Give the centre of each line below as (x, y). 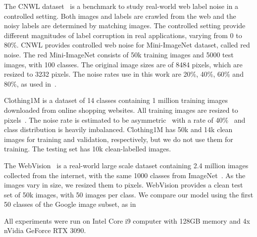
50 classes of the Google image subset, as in (70, 204)
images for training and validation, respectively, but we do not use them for (119, 139)
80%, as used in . (30, 83)
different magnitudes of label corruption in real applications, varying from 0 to (123, 35)
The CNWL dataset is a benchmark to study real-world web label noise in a (121, 6)
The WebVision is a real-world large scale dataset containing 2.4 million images (126, 165)
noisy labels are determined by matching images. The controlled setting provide (125, 25)
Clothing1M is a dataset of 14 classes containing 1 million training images (116, 100)
